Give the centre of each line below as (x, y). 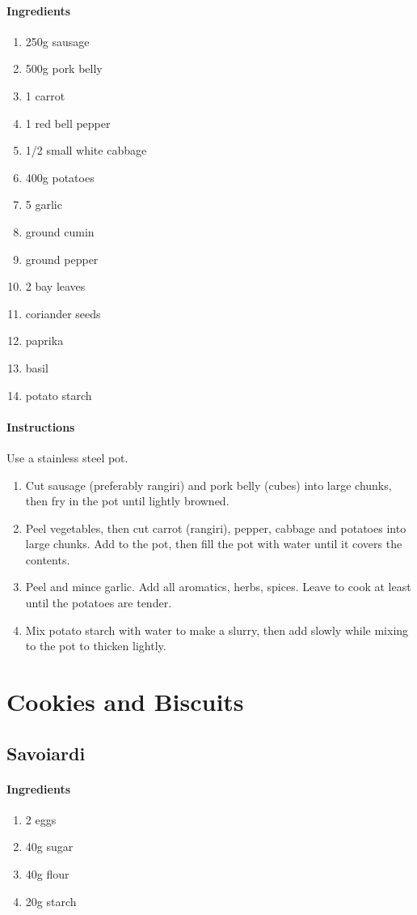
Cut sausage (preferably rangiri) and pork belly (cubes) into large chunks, (208, 485)
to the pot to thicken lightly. (96, 646)
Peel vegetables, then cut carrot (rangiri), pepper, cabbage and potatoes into (216, 528)
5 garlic (44, 204)
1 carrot (45, 95)
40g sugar (49, 847)
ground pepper (62, 259)
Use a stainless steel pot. (67, 457)
